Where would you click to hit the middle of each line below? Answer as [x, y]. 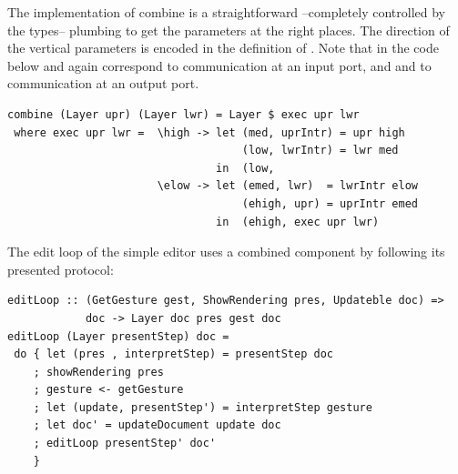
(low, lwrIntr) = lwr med [320, 151]
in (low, [245, 168]
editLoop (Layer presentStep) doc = [118, 336]
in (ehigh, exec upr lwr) [298, 222]
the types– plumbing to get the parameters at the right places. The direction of [229, 30]
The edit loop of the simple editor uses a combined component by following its [226, 252]
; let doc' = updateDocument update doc [157, 425]
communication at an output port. [103, 83]
